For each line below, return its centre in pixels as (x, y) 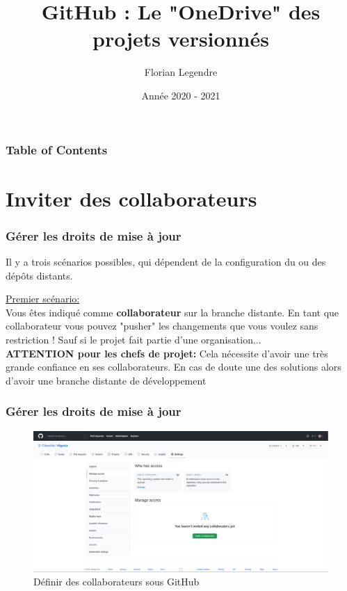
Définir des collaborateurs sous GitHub (116, 582)
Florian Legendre (181, 72)
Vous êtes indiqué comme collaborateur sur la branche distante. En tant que (172, 312)
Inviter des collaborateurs (131, 198)
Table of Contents (57, 149)
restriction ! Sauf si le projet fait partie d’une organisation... (134, 339)
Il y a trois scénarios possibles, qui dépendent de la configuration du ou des (166, 262)
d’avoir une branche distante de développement (106, 380)
